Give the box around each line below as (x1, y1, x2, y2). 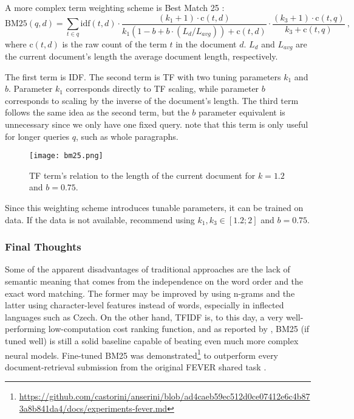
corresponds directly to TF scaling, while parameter (66, 82, 259, 95)
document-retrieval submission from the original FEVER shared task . (5, 360, 267, 373)
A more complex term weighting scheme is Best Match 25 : (5, 1, 225, 13)
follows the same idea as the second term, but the (5, 106, 189, 119)
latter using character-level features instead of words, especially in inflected (5, 299, 284, 311)
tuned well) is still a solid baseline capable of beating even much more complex (5, 334, 299, 347)
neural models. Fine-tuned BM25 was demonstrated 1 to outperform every (5, 347, 279, 361)
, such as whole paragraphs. (75, 130, 179, 142)
